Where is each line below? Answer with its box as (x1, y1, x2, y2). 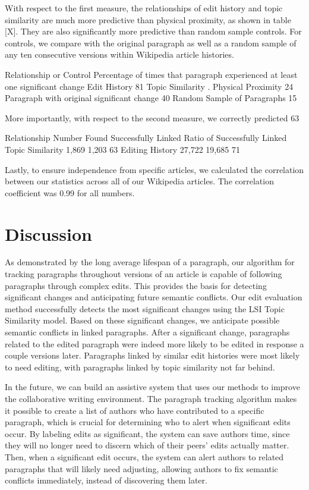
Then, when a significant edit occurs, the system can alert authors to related (5, 450, 284, 463)
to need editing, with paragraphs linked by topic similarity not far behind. (5, 360, 275, 373)
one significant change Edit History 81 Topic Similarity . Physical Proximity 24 (5, 80, 294, 92)
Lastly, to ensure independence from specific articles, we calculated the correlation (5, 163, 304, 175)
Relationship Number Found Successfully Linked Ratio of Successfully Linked (5, 131, 287, 144)
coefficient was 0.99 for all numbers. (5, 186, 135, 199)
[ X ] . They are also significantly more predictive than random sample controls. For (5, 25, 302, 37)
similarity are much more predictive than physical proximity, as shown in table (5, 13, 291, 26)
